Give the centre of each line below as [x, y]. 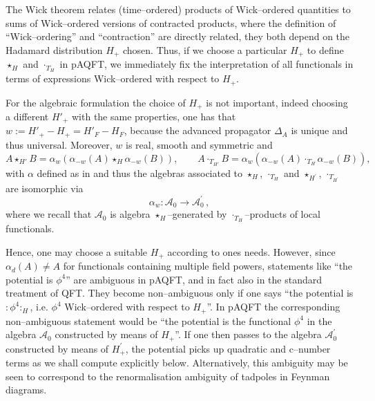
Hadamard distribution [54, 49]
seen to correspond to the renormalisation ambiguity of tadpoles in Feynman [168, 376]
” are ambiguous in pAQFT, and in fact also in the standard [194, 279]
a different [27, 116]
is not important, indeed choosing [277, 102]
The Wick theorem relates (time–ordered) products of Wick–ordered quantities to [178, 9]
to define [325, 49]
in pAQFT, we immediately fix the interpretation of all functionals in [206, 64]
